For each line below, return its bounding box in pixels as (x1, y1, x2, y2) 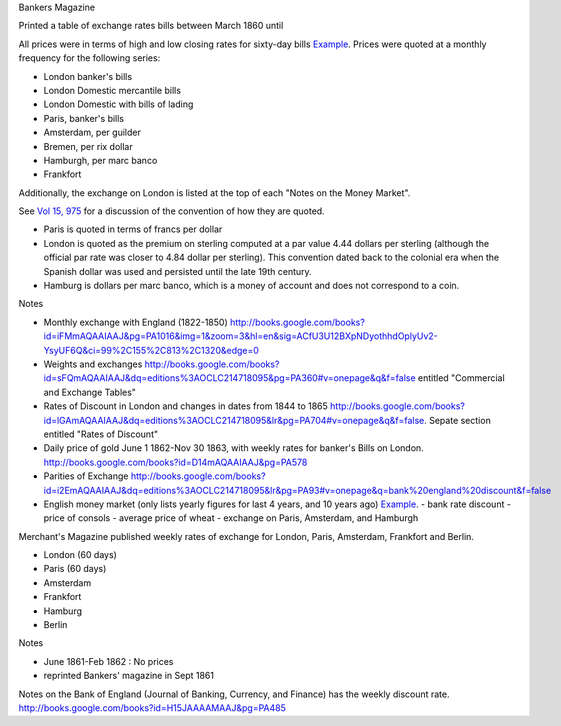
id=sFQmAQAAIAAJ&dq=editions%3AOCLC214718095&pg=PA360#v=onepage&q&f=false (43, 372, 416, 384)
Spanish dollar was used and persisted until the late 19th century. (43, 265, 312, 277)
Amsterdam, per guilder (43, 126, 142, 139)
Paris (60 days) (43, 563, 107, 575)
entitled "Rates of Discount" (43, 428, 159, 440)
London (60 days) (43, 549, 117, 561)
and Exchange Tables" (43, 386, 137, 398)
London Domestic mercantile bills (43, 84, 182, 96)
